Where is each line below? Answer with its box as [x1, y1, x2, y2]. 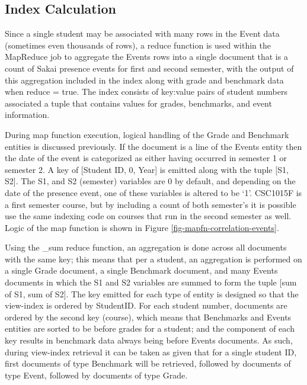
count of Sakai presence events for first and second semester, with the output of [5, 62, 294, 74]
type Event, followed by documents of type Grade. [5, 368, 188, 381]
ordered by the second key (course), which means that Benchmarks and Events [5, 310, 292, 323]
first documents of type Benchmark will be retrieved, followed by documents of [5, 357, 291, 370]
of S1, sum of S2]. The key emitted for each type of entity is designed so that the [5, 287, 299, 300]
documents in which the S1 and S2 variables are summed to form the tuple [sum [5, 276, 297, 288]
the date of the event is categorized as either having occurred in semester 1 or [5, 152, 287, 164]
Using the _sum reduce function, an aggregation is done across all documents [5, 241, 287, 254]
